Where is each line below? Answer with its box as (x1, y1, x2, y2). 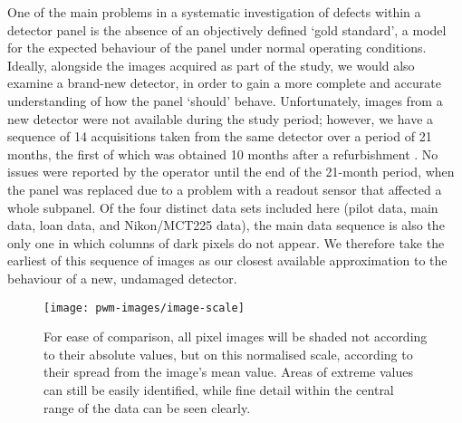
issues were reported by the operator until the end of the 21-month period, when (7, 162, 455, 181)
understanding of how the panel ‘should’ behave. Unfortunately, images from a (7, 91, 443, 110)
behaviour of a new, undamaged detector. (7, 268, 237, 287)
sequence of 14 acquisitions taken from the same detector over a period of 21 (7, 127, 432, 146)
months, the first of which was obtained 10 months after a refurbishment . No (7, 144, 438, 163)
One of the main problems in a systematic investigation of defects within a (7, 3, 421, 21)
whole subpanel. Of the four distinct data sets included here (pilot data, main (7, 197, 438, 216)
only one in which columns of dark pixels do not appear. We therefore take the (7, 233, 445, 252)
